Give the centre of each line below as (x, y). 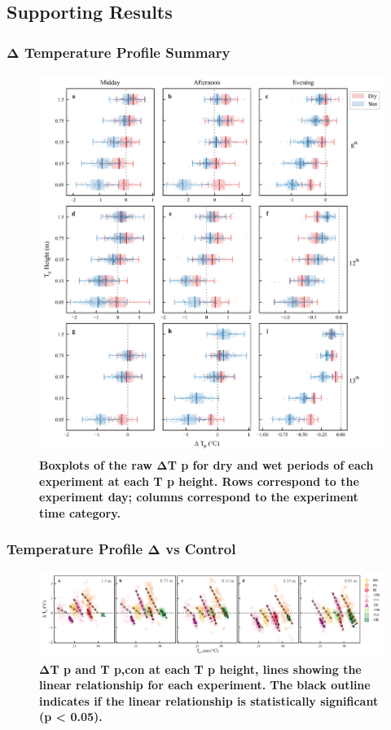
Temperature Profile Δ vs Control (121, 549)
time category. (80, 512)
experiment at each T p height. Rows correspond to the (199, 481)
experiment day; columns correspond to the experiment (199, 497)
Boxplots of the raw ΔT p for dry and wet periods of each (206, 464)
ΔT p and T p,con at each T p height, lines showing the (200, 669)
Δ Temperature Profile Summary (119, 52)
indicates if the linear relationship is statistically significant (209, 700)
